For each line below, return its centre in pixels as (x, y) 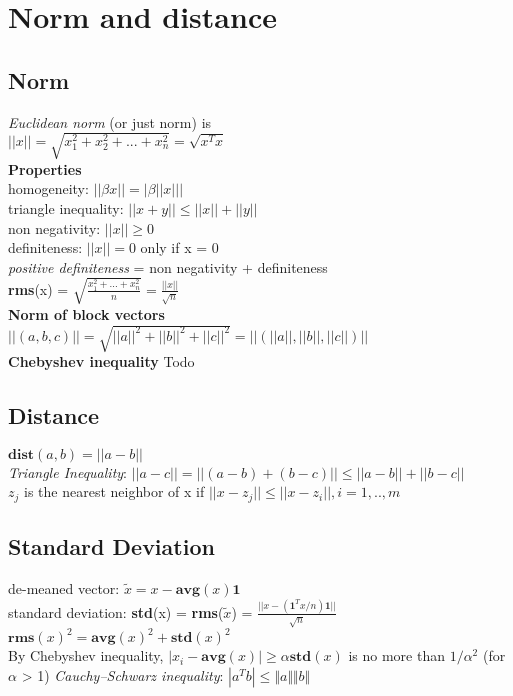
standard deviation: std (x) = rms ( (116, 611)
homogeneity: (48, 188)
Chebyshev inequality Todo (101, 361)
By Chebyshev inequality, (86, 655)
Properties (45, 168)
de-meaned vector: (64, 588)
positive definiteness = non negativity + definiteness (168, 266)
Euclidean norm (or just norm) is (110, 121)
